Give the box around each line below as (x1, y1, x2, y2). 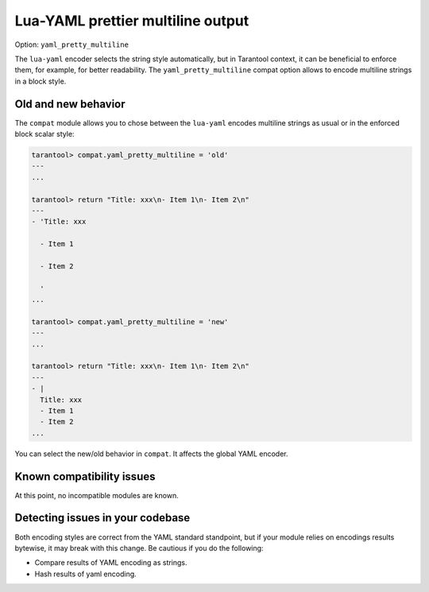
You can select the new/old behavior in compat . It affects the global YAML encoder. (14, 449, 289, 459)
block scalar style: (14, 130, 75, 139)
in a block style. (14, 76, 67, 86)
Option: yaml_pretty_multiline (14, 40, 129, 49)
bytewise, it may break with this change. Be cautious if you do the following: (14, 543, 264, 552)
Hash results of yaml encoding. (34, 569, 137, 578)
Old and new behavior (14, 97, 126, 110)
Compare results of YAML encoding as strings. (34, 558, 187, 567)
